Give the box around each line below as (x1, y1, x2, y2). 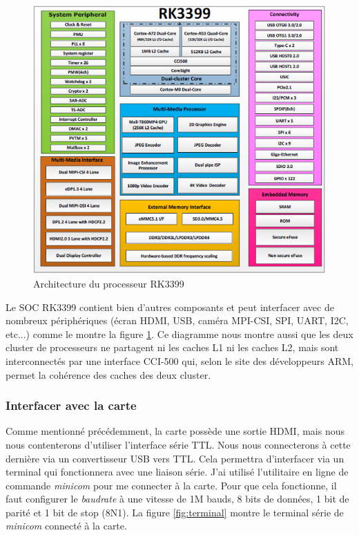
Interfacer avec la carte (6, 397, 137, 414)
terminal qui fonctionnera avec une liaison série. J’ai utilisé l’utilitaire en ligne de (6, 464, 349, 479)
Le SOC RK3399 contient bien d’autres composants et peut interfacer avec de (6, 299, 334, 314)
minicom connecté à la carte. (6, 518, 127, 533)
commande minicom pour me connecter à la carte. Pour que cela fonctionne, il (6, 478, 337, 492)
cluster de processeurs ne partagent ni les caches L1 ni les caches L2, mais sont (6, 340, 339, 355)
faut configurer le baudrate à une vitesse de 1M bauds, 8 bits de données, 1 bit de (6, 491, 349, 506)
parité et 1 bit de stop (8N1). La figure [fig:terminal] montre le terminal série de (6, 505, 344, 519)
